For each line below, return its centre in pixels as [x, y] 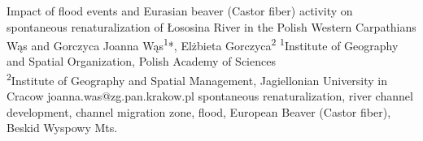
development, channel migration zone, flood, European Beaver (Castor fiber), [199, 111]
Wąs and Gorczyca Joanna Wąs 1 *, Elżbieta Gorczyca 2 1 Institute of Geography [203, 44]
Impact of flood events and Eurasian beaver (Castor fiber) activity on [180, 11]
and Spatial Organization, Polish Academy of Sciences [141, 61]
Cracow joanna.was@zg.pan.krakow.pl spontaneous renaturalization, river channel [210, 96]
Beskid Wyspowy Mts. [62, 128]
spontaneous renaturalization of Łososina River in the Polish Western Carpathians [211, 26]
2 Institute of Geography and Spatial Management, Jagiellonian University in [197, 79]
